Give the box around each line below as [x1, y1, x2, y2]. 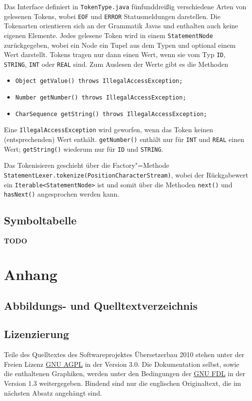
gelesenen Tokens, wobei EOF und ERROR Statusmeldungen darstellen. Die [4, 11, 221, 21]
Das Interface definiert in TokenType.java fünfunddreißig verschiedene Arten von [4, 1, 247, 11]
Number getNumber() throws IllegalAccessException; [15, 94, 186, 101]
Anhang [4, 264, 57, 284]
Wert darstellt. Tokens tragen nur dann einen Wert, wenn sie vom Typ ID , [4, 49, 226, 60]
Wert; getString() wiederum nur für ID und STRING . [4, 143, 163, 154]
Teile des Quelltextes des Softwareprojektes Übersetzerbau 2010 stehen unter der [4, 349, 245, 360]
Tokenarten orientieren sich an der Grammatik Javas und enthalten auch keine [4, 20, 238, 31]
